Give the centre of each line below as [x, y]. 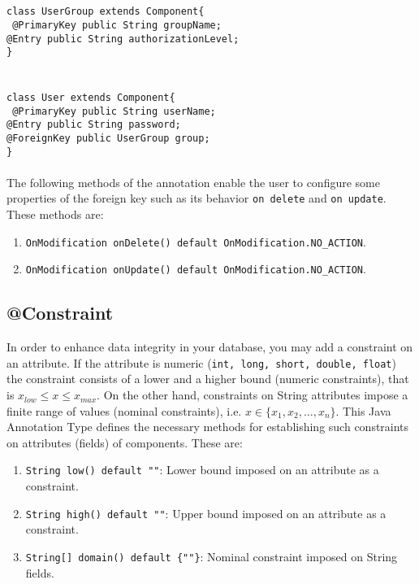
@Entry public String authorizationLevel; [123, 39]
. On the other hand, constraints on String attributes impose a [253, 395]
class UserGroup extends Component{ [106, 12]
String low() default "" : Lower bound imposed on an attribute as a [202, 470]
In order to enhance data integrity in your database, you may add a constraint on [210, 347]
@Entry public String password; [94, 125]
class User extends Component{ [91, 98]
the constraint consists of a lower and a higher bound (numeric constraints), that [208, 379]
